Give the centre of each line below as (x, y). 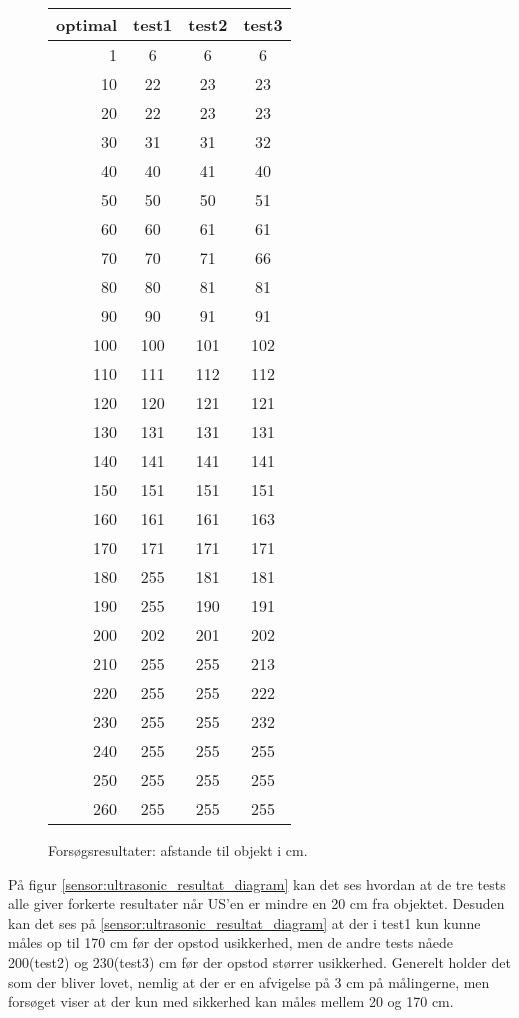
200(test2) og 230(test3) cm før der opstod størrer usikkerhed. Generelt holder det (259, 961)
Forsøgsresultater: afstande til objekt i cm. (178, 850)
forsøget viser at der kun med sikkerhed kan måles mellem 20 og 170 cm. (231, 1001)
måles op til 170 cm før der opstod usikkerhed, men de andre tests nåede (231, 942)
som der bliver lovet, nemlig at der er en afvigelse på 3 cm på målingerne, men (249, 981)
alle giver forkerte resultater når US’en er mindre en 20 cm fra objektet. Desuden (256, 903)
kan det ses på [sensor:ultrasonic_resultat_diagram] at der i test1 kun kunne (244, 922)
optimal (87, 24)
